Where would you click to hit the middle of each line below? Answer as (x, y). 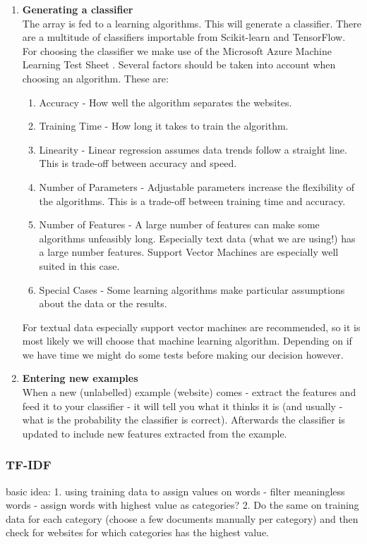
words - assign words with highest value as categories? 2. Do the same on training (182, 505)
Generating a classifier (78, 9)
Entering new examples (80, 378)
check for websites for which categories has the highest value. (138, 532)
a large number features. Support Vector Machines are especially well (189, 252)
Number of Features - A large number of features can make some (179, 224)
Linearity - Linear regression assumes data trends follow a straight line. (193, 149)
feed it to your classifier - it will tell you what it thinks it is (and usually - (182, 406)
